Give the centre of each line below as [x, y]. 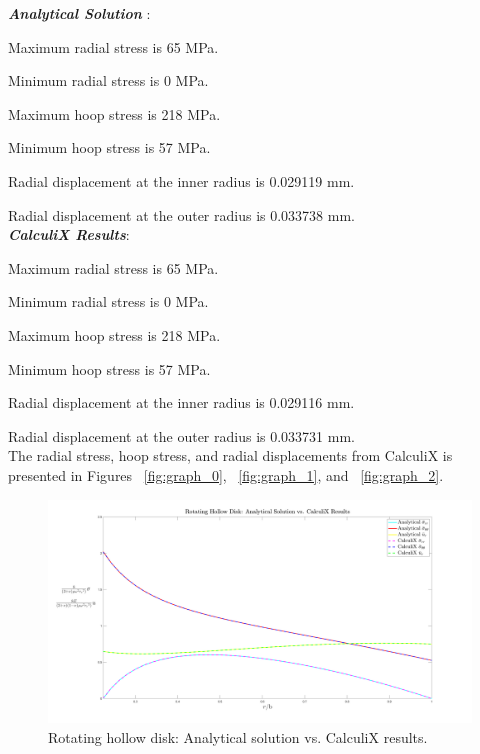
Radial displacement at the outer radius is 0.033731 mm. [181, 435]
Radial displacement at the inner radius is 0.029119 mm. [181, 180]
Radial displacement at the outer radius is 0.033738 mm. [181, 214]
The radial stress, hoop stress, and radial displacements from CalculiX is [230, 455]
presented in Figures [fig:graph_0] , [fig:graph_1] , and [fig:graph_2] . [226, 474]
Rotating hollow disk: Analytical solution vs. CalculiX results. [238, 736]
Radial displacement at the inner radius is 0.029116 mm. [181, 402]
